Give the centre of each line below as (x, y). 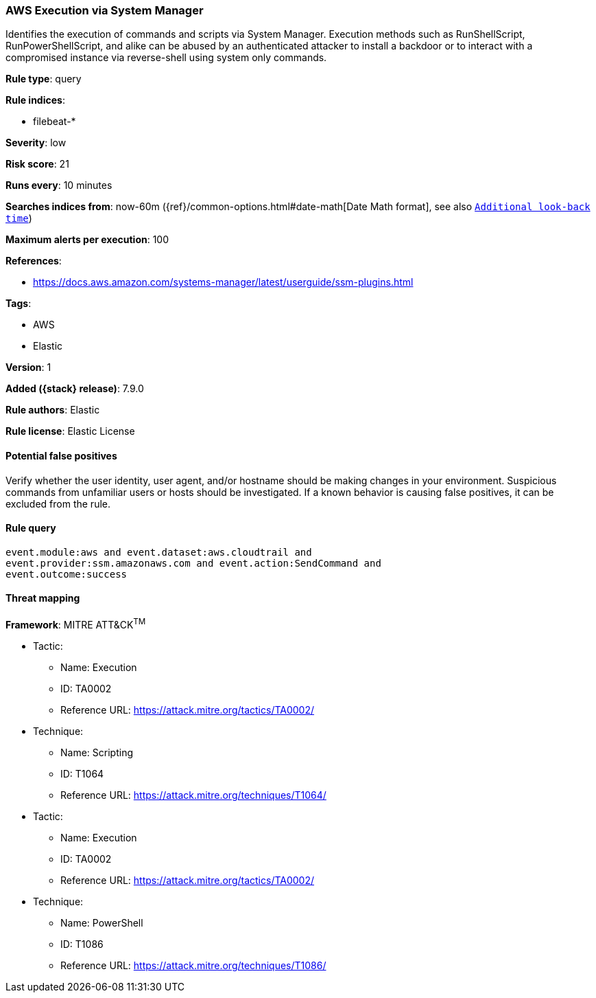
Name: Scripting (97, 752)
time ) (19, 218)
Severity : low (36, 143)
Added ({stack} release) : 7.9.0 (75, 389)
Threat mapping (43, 598)
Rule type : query (44, 79)
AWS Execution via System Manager (105, 10)
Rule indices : (35, 100)
